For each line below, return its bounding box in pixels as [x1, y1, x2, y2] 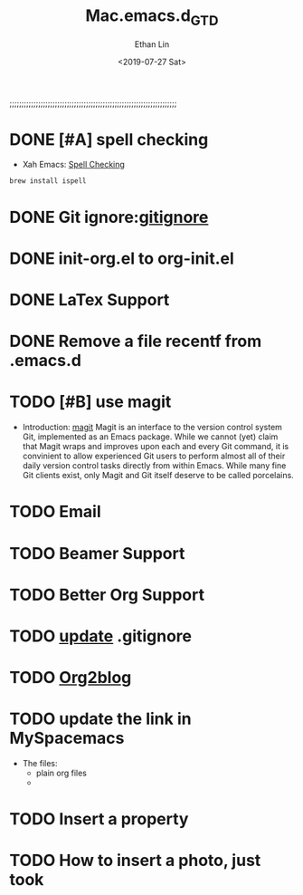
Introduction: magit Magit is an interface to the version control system [22, 422, 283, 433]
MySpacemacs [9, 728, 125, 748]
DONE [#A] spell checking [9, 129, 209, 149]
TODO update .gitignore [9, 626, 193, 646]
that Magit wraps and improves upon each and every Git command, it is [22, 441, 289, 452]
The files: [22, 758, 58, 769]
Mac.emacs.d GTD [85, 5, 219, 29]
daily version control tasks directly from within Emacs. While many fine [22, 460, 287, 471]
